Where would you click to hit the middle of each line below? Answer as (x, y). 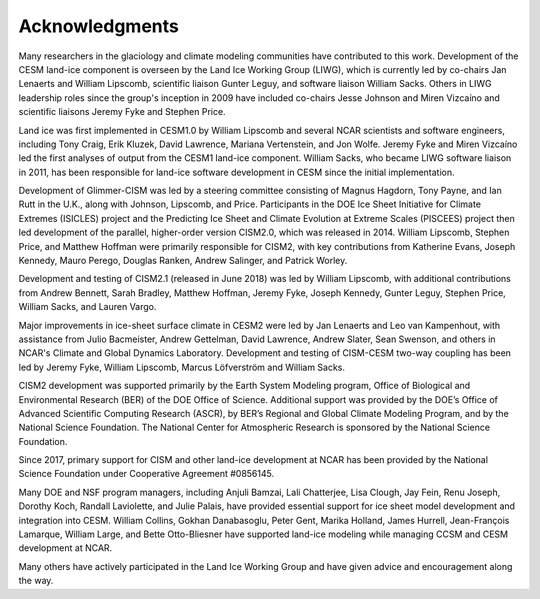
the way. (36, 581)
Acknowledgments (99, 26)
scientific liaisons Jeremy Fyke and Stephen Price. (122, 112)
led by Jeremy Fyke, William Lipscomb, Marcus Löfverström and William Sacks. (181, 367)
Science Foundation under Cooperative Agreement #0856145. (146, 474)
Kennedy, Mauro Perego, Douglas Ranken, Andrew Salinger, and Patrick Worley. (183, 261)
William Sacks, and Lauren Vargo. (87, 307)
